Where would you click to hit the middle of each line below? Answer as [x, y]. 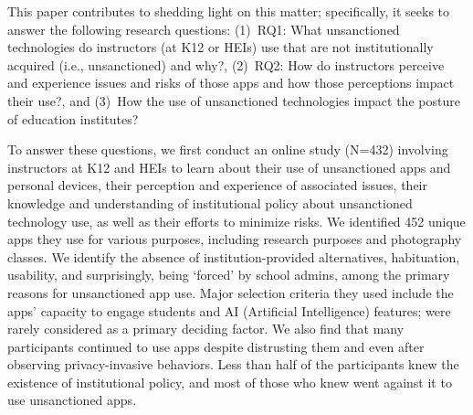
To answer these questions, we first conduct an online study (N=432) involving [228, 149]
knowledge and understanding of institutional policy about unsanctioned [210, 202]
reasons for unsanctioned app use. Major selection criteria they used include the [231, 292]
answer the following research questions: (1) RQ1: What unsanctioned [204, 29]
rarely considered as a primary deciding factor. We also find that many [206, 329]
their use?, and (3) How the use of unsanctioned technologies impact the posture [234, 100]
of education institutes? [73, 118]
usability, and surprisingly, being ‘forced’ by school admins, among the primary [229, 275]
